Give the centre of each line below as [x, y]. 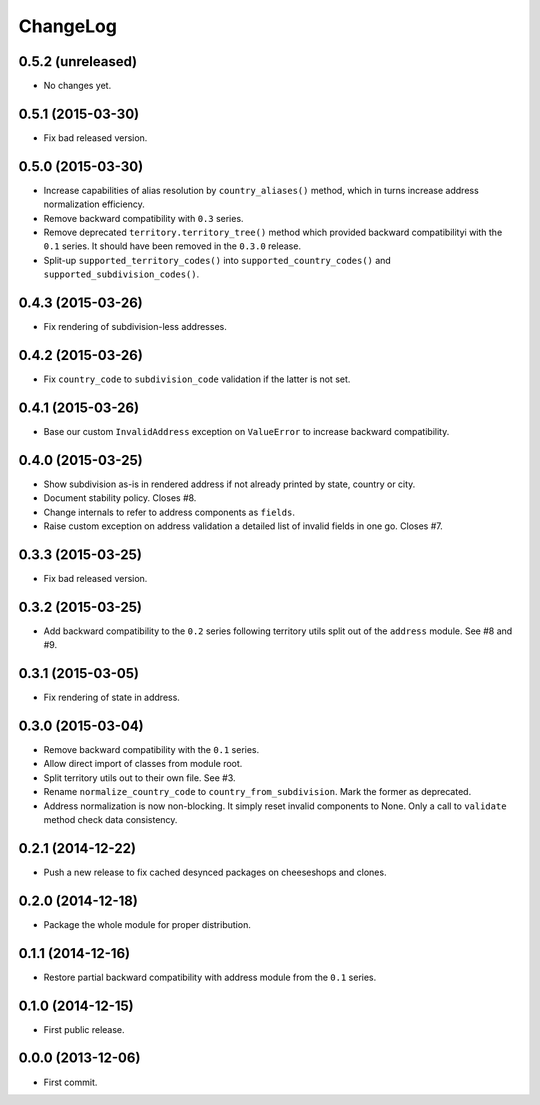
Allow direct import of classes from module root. [143, 764]
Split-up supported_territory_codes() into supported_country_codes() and [217, 260]
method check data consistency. [110, 819]
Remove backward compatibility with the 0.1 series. [151, 750]
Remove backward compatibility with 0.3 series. [143, 218]
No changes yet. [77, 86]
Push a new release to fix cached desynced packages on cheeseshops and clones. [215, 872]
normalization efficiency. [94, 204]
